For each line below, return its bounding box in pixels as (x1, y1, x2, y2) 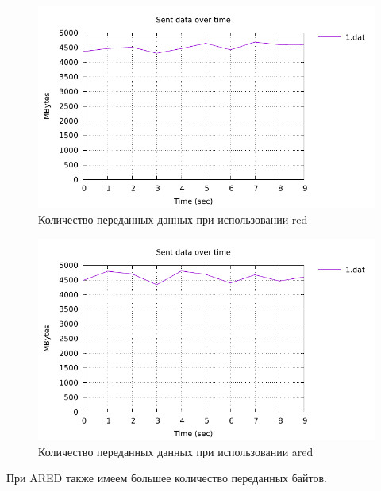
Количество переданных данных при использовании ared (38, 443, 314, 459)
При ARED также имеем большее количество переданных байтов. (6, 470, 327, 486)
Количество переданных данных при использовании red (38, 210, 308, 227)
